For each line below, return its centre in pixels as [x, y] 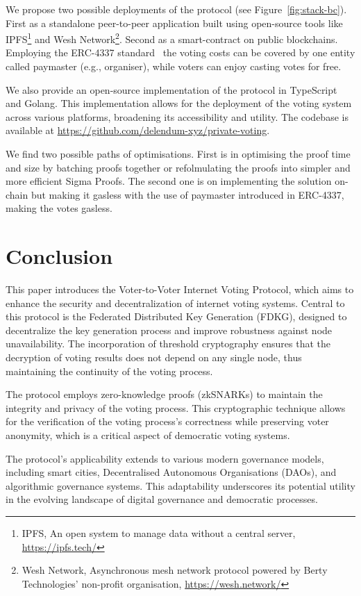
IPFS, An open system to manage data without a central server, [159, 533]
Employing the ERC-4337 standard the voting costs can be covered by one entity [180, 52]
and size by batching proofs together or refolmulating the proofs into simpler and [178, 167]
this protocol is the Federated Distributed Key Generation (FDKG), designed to [176, 316]
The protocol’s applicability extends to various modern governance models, [165, 458]
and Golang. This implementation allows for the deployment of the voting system [179, 103]
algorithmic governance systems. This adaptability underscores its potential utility [180, 485]
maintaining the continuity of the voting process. [109, 371]
